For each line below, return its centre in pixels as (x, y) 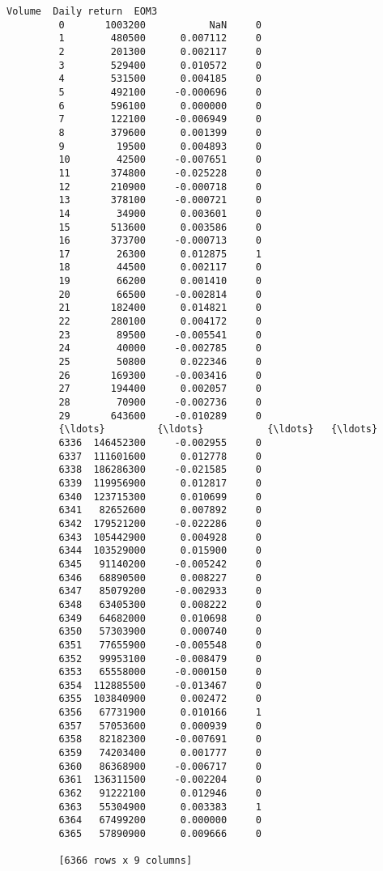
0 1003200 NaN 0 (160, 25)
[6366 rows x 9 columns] (126, 861)
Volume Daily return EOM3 (82, 11)
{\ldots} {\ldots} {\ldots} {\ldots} (218, 429)
